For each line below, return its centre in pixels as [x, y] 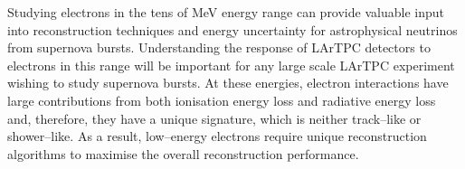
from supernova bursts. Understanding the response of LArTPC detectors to [219, 47]
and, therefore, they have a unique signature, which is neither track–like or [214, 118]
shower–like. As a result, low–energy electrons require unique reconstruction [217, 136]
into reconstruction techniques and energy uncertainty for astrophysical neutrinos [232, 29]
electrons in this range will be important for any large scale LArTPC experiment [231, 65]
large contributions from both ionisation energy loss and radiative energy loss [222, 100]
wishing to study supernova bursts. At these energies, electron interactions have [228, 83]
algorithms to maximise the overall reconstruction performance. [183, 153]
